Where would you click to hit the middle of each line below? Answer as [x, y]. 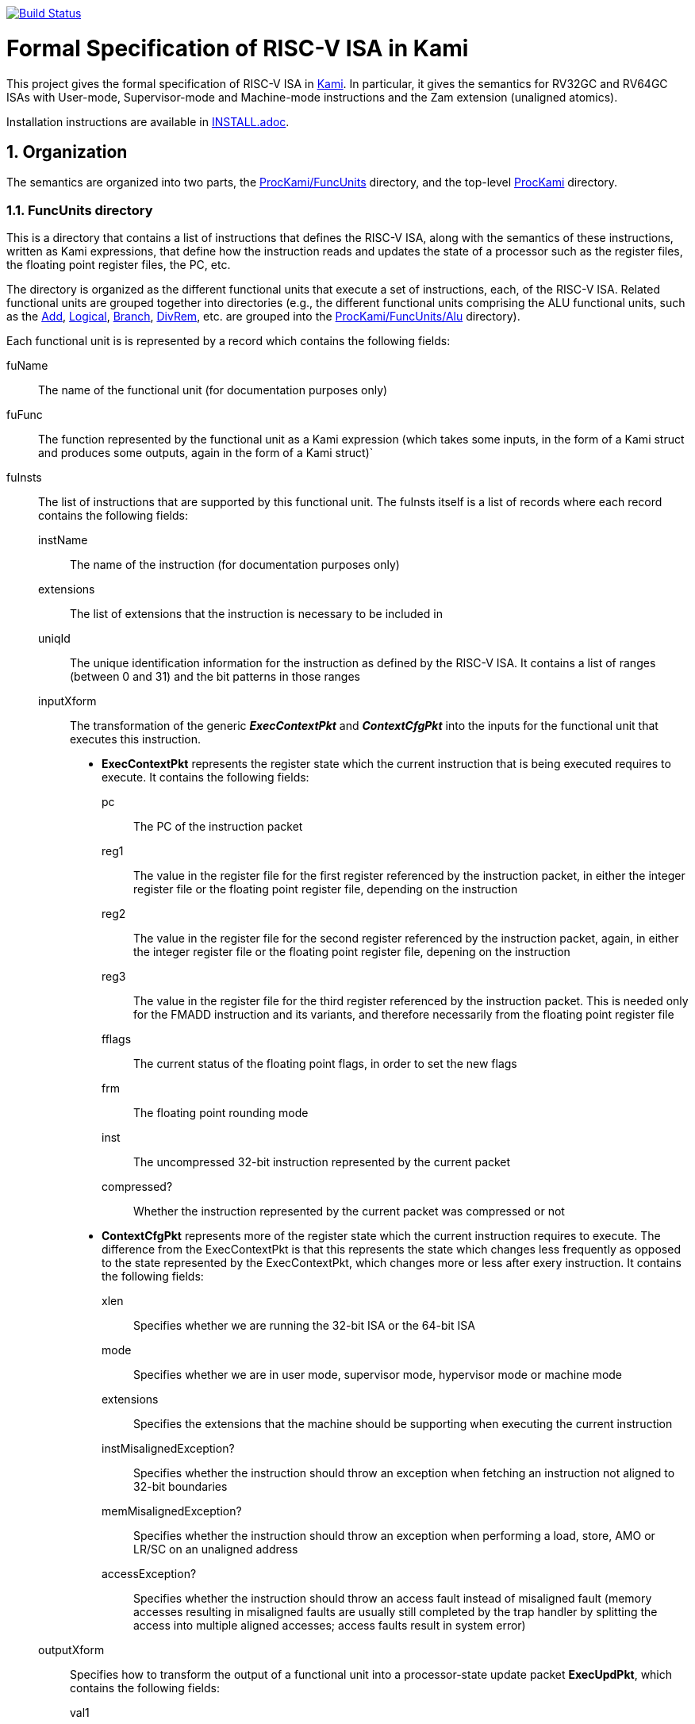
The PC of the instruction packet [218, 827]
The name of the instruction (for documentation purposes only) [235, 565]
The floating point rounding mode [221, 1113]
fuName [27, 366]
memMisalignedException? [172, 1511]
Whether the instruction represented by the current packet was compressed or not [349, 1211]
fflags [117, 1039]
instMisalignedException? [168, 1449]
